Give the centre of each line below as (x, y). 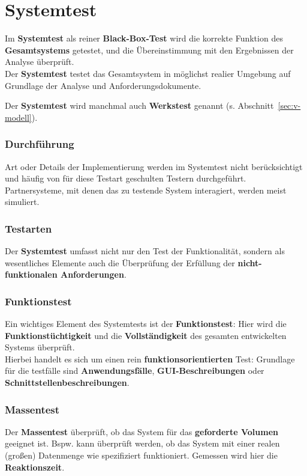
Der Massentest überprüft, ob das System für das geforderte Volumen (142, 431)
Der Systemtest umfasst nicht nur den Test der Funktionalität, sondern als (145, 251)
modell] (18, 117)
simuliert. (22, 202)
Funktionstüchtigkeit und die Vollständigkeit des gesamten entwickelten (146, 335)
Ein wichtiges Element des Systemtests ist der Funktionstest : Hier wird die (146, 324)
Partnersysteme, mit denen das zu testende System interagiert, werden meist (146, 190)
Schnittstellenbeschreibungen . (67, 383)
